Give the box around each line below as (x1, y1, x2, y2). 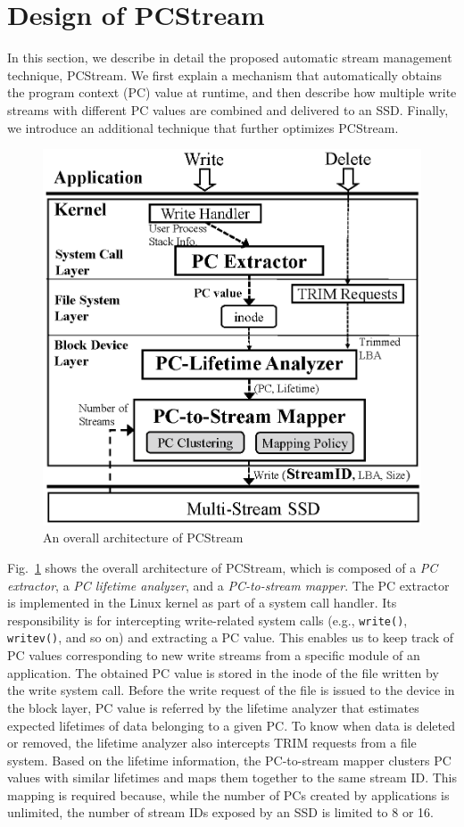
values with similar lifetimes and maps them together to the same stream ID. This (7, 768, 457, 787)
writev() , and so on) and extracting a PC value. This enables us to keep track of (7, 628, 454, 647)
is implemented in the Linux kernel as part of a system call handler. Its (7, 593, 397, 612)
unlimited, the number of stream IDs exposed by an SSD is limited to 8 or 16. (7, 803, 434, 822)
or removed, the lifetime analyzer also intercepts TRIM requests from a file (7, 733, 417, 752)
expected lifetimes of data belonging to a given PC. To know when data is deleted (7, 715, 455, 734)
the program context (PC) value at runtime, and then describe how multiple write (7, 83, 457, 102)
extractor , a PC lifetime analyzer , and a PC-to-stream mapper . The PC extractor (7, 575, 450, 594)
